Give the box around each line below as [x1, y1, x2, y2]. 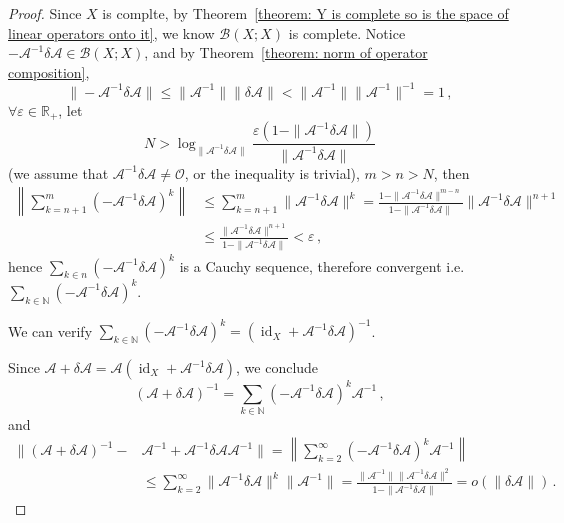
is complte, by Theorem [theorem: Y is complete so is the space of [102, 3, 509, 23]
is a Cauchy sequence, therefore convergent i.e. [179, 255, 465, 276]
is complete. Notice [288, 22, 406, 43]
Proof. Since [8, 3, 82, 23]
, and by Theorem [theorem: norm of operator [144, 42, 428, 63]
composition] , [8, 61, 90, 82]
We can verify [8, 320, 93, 341]
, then [433, 162, 470, 183]
